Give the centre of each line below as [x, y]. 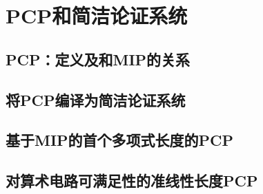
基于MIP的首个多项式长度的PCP [120, 140]
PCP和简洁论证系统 [97, 15]
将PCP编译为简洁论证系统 [96, 99]
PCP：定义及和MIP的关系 [98, 59]
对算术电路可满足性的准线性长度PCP [132, 181]
